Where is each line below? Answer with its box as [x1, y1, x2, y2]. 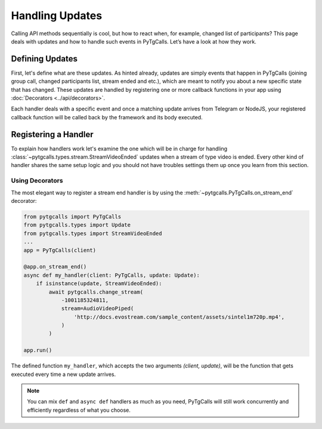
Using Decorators [11, 177, 63, 185]
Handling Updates [11, 9, 103, 22]
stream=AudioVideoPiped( [61, 305, 134, 312]
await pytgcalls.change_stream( [48, 288, 143, 295]
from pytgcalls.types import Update [23, 221, 131, 229]
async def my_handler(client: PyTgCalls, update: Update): [23, 271, 200, 279]
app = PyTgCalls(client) [23, 246, 97, 254]
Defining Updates [11, 54, 78, 64]
